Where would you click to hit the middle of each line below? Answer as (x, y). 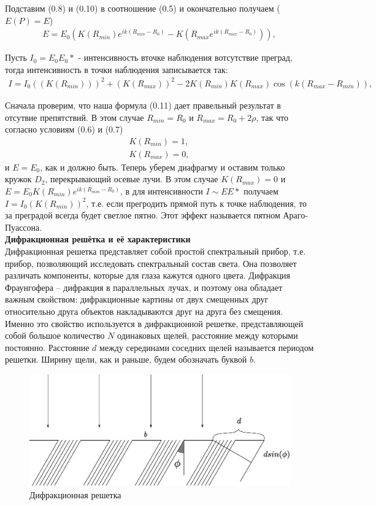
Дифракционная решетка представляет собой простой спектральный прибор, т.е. (155, 251)
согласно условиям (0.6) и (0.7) (64, 129)
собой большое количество (55, 335)
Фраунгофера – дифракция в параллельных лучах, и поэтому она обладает (144, 287)
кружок (18, 179)
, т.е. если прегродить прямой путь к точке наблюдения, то (197, 203)
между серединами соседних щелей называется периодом (207, 347)
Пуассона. (24, 227)
